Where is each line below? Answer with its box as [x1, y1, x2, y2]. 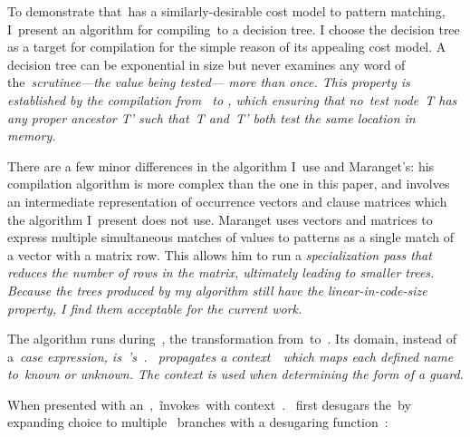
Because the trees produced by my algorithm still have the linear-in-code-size [7, 280, 427, 299]
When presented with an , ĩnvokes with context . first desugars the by [7, 394, 411, 413]
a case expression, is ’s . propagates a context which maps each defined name [7, 346, 454, 365]
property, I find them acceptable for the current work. [7, 298, 302, 317]
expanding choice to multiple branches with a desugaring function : [7, 413, 388, 432]
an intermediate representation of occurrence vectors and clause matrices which [7, 191, 447, 210]
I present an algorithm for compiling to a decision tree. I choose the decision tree [7, 19, 460, 38]
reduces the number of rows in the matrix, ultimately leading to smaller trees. [7, 263, 435, 282]
